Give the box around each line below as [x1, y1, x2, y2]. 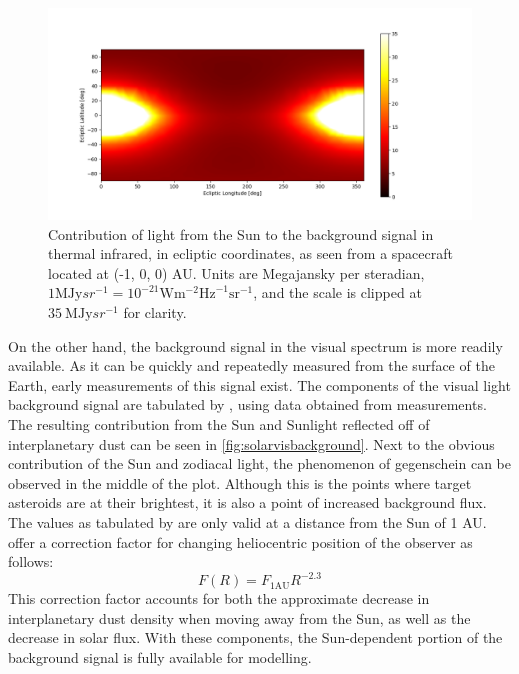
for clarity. [123, 301, 187, 322]
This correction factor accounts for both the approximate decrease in [8, 588, 430, 609]
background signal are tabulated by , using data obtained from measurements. [8, 394, 487, 415]
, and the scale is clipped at [253, 282, 422, 303]
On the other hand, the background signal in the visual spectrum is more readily [8, 335, 503, 356]
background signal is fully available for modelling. [8, 646, 312, 667]
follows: [8, 551, 54, 572]
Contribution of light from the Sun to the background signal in [48, 223, 434, 244]
